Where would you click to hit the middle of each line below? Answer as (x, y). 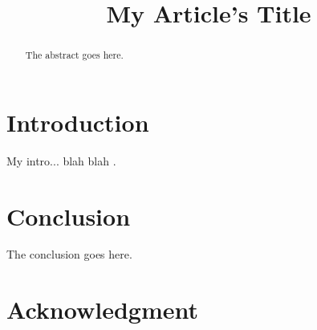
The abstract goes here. (74, 55)
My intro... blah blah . (61, 160)
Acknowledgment (102, 310)
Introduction (78, 122)
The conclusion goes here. (69, 254)
